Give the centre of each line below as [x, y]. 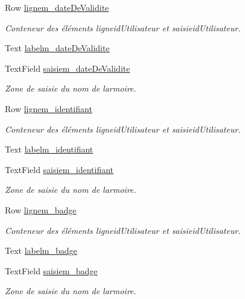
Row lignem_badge [41, 209]
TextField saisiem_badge [51, 270]
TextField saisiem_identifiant [59, 169]
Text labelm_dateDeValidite [57, 48]
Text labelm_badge [41, 250]
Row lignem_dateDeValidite [57, 7]
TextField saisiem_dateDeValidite [68, 68]
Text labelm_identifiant [49, 149]
